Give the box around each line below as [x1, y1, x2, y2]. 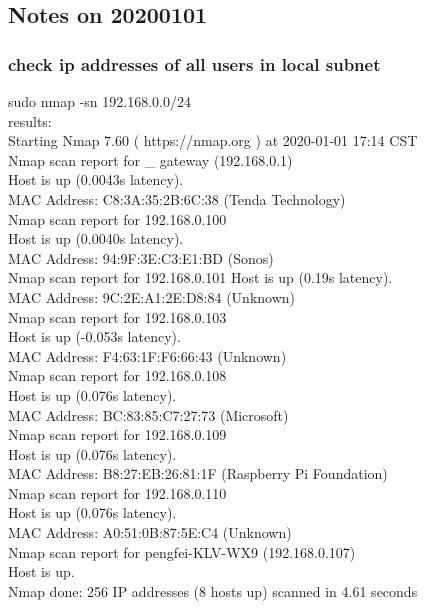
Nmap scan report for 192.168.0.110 [8, 482, 227, 503]
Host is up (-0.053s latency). [8, 326, 181, 347]
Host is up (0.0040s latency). [8, 228, 184, 249]
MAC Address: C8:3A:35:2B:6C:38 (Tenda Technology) [8, 188, 346, 209]
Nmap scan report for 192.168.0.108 [8, 365, 227, 386]
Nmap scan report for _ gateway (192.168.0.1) [8, 149, 293, 170]
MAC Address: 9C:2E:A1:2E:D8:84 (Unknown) [8, 286, 296, 307]
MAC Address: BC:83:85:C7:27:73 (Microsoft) [8, 404, 289, 425]
